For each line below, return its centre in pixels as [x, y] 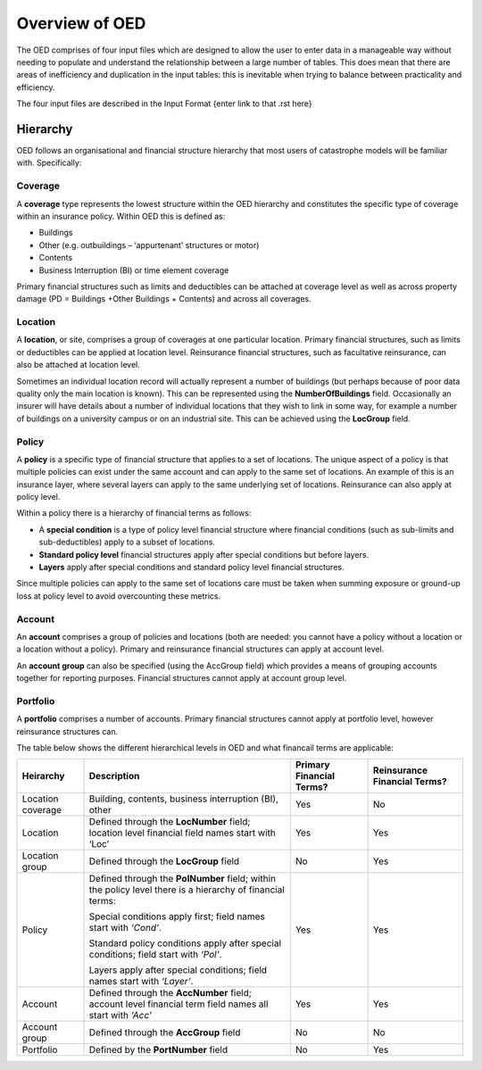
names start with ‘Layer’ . [141, 982]
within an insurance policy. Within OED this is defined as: [121, 216]
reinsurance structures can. [67, 731]
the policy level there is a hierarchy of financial [187, 890]
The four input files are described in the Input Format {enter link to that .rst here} [164, 104]
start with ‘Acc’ [120, 1016]
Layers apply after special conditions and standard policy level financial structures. [191, 568]
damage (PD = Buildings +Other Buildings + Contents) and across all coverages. [164, 299]
